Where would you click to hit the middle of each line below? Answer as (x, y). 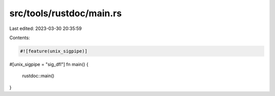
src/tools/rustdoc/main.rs (66, 13)
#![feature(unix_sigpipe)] (54, 51)
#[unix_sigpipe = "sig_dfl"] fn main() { (49, 64)
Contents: (20, 38)
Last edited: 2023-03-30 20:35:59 (46, 28)
